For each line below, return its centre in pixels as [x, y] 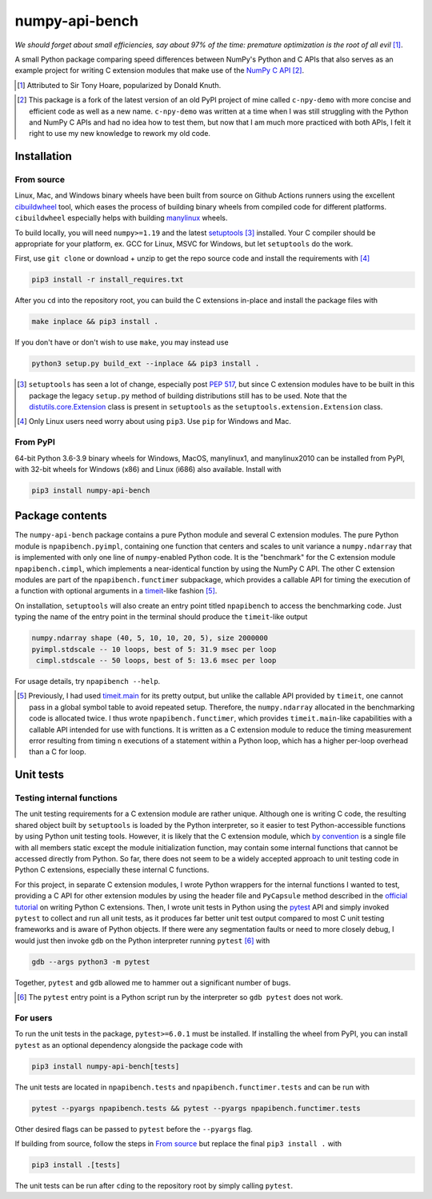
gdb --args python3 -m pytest [91, 961]
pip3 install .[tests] [76, 1165]
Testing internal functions [66, 798]
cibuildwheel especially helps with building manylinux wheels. [121, 218]
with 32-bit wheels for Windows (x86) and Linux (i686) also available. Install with [148, 469]
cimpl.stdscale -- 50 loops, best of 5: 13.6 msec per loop [156, 660]
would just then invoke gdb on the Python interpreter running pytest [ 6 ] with [142, 941]
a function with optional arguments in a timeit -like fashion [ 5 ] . [116, 591]
